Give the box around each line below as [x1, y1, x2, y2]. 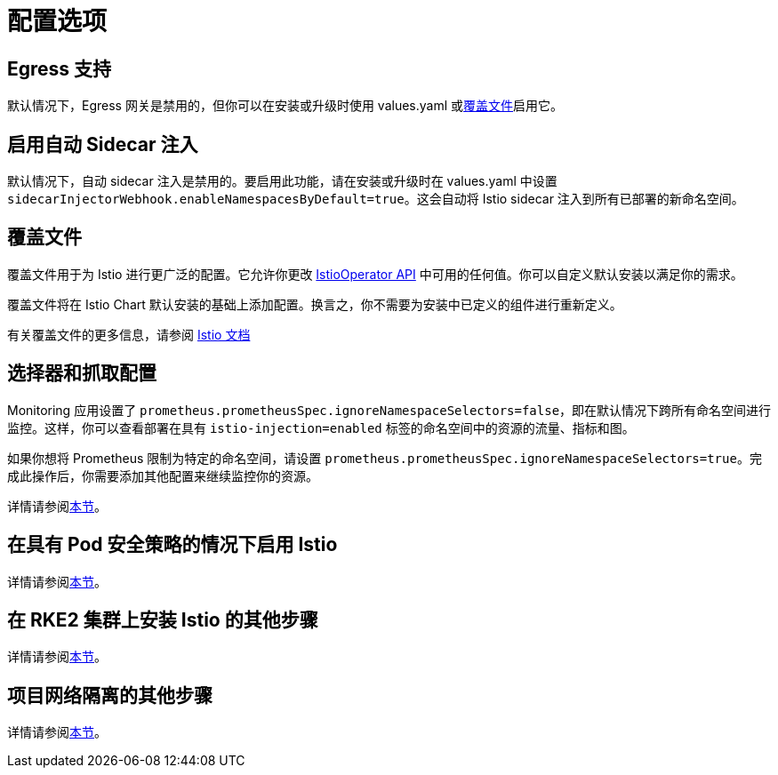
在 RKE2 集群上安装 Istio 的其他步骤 [7, 608, 318, 631]
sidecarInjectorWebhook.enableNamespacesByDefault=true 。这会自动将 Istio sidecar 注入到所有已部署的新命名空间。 [7, 191, 744, 207]
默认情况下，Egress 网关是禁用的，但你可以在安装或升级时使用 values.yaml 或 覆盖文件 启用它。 [7, 98, 564, 114]
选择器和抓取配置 [7, 362, 156, 385]
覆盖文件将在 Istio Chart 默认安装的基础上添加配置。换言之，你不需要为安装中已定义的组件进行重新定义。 [7, 296, 622, 312]
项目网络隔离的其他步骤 [7, 683, 213, 707]
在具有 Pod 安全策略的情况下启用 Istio [7, 533, 338, 556]
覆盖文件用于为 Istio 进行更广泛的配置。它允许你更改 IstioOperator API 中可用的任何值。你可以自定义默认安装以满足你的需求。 [7, 266, 743, 282]
